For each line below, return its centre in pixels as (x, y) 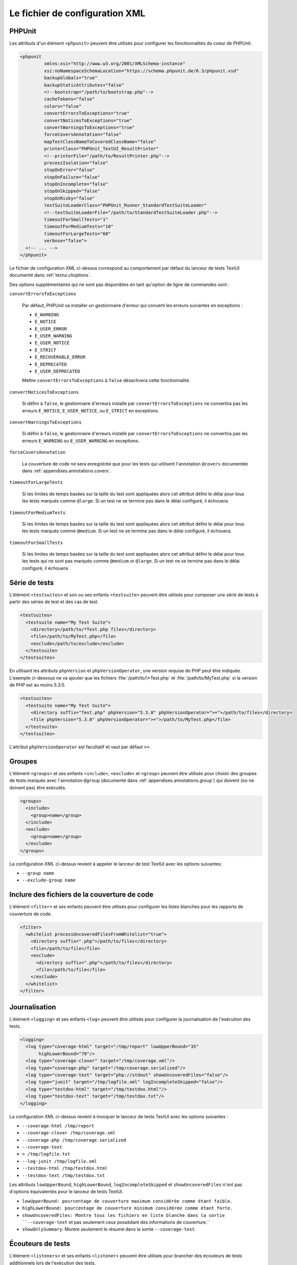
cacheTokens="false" (69, 99)
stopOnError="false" (69, 170)
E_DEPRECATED (51, 364)
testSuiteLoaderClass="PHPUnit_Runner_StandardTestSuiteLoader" (125, 205)
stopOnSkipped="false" (72, 191)
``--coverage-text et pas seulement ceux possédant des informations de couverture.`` (116, 1222)
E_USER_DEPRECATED (57, 371)
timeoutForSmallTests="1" (76, 220)
